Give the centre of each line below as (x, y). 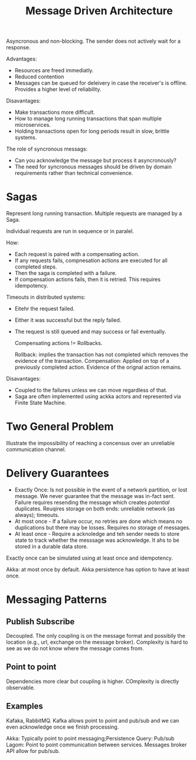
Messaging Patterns (57, 600)
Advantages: (22, 59)
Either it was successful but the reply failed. (68, 320)
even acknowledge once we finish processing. (63, 727)
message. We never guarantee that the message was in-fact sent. (95, 496)
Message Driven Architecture (99, 11)
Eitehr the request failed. (45, 309)
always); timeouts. (37, 515)
